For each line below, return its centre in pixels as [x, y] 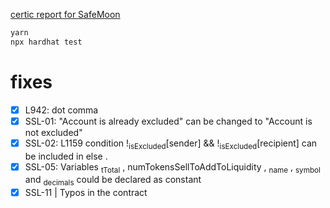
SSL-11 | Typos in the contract [86, 193]
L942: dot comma [61, 110]
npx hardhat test [46, 42]
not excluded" [53, 132]
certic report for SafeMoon [65, 14]
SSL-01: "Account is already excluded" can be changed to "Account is [168, 121]
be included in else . [66, 156]
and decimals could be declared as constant [113, 181]
